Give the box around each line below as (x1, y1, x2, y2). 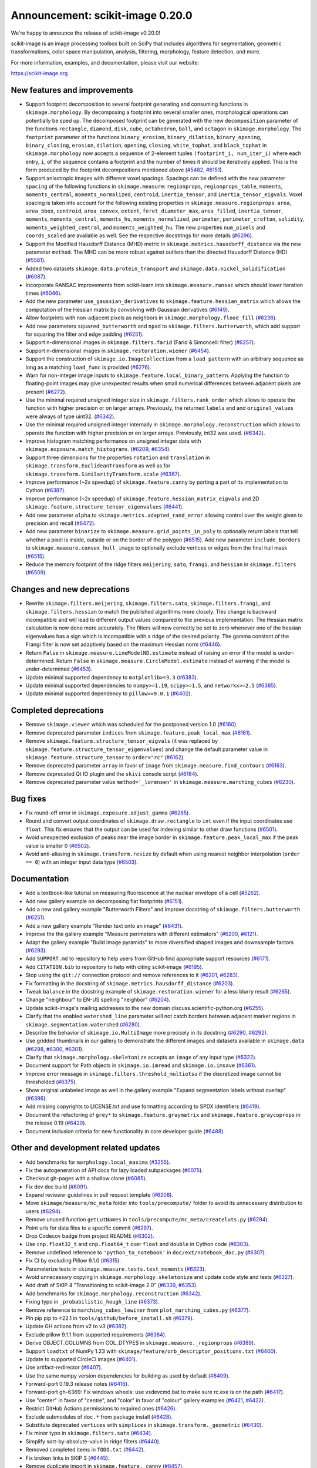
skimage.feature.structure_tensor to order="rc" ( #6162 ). (25, 753, 185, 760)
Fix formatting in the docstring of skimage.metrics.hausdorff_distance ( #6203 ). (25, 979, 235, 986)
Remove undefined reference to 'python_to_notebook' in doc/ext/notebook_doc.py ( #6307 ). (25, 1248, 267, 1256)
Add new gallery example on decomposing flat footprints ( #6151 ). (25, 897, 184, 904)
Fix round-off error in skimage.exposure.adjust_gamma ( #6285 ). (25, 809, 190, 816)
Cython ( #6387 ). (25, 487, 66, 494)
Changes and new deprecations (11, 584, 130, 594)
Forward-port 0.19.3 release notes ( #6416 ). (25, 1381, 129, 1388)
